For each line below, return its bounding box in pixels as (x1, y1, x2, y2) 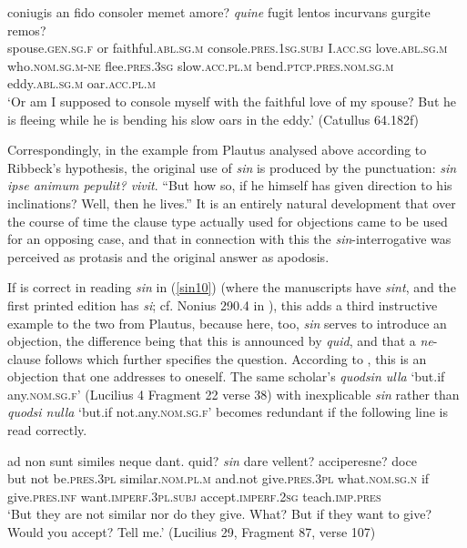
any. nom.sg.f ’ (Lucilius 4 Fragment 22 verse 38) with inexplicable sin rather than (7, 384, 460, 403)
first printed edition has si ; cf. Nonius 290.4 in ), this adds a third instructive (7, 295, 438, 314)
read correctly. (7, 421, 87, 440)
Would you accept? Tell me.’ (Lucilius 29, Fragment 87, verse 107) (7, 523, 376, 542)
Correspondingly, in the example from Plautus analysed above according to (7, 140, 427, 159)
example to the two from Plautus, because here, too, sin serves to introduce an (7, 313, 447, 332)
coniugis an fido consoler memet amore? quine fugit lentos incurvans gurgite (7, 3, 431, 21)
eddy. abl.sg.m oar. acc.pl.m (7, 74, 156, 93)
